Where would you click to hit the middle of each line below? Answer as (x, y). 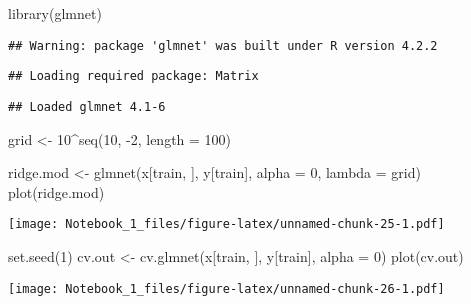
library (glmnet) (55, 13)
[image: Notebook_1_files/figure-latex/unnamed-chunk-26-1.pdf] (226, 288)
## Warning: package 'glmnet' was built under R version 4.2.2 (223, 45)
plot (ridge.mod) (56, 191)
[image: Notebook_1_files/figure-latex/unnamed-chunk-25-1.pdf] (226, 224)
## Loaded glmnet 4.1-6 (87, 106)
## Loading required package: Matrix (133, 76)
